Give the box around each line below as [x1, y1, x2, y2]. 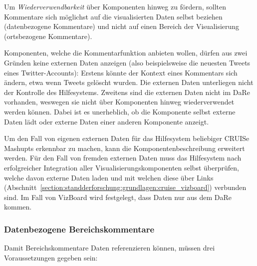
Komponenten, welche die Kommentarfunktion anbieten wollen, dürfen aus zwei [4, 47, 248, 58]
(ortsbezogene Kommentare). [4, 30, 92, 41]
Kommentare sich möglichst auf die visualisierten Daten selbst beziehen [4, 11, 223, 21]
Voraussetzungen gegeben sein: [4, 252, 98, 262]
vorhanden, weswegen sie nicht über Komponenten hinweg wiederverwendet [4, 96, 235, 107]
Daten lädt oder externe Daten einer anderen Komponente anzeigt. [4, 116, 209, 126]
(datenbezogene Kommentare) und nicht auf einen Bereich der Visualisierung [4, 21, 240, 31]
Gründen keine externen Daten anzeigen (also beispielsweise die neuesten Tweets [4, 57, 251, 67]
